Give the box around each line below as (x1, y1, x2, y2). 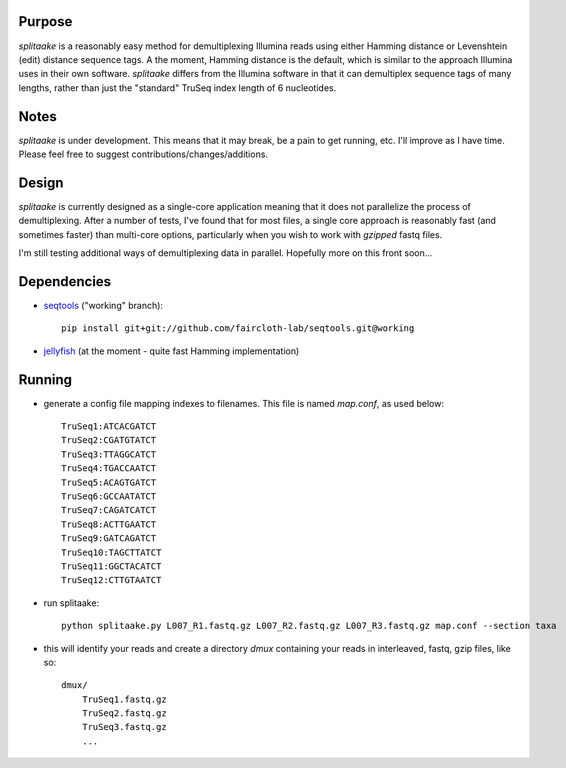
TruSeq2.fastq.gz (81, 708, 167, 719)
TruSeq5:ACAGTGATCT (61, 476, 157, 488)
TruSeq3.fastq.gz (81, 721, 167, 733)
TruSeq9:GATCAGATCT (61, 533, 157, 544)
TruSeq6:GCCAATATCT (61, 491, 157, 502)
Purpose (18, 13, 73, 30)
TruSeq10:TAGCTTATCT (61, 546, 162, 558)
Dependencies (18, 273, 112, 290)
